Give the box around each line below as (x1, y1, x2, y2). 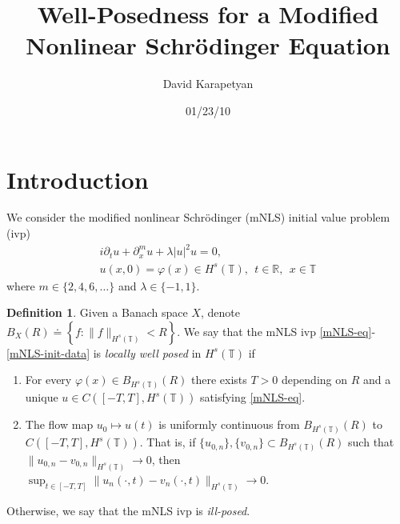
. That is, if (139, 434, 196, 450)
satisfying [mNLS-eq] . (200, 389, 306, 406)
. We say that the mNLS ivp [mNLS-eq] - (177, 322, 376, 339)
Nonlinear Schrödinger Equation (26, 29, 390, 62)
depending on (281, 371, 348, 388)
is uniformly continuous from (158, 416, 300, 433)
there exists (190, 371, 247, 388)
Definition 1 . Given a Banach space (6, 304, 188, 321)
